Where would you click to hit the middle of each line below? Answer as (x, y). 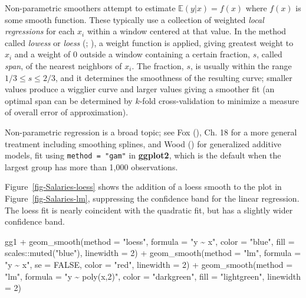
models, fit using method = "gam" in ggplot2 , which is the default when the (143, 155)
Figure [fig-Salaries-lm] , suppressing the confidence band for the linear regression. (152, 198)
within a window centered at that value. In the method (187, 31)
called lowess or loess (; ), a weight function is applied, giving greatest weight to (149, 42)
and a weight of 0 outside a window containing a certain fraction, (132, 54)
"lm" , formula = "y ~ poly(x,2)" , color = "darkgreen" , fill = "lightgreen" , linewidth (153, 276)
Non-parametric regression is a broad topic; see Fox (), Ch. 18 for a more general (151, 132)
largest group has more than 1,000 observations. (91, 166)
